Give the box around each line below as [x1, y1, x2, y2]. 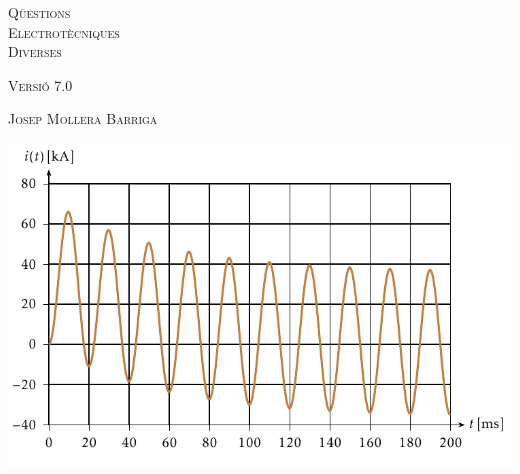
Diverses [8, 41, 62, 62]
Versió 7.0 [8, 74, 73, 95]
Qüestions [8, 2, 71, 22]
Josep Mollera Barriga [8, 108, 158, 129]
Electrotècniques [8, 21, 120, 42]
